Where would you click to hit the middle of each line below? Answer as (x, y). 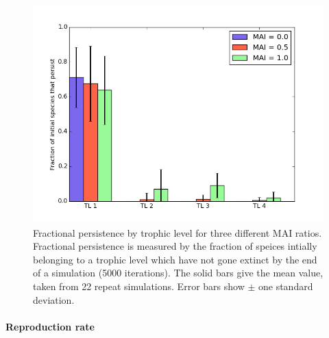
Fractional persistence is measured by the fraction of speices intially (175, 246)
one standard (285, 286)
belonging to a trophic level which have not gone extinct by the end (175, 259)
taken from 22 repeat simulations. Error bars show (139, 286)
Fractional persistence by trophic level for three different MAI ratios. (178, 232)
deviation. (54, 299)
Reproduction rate (50, 326)
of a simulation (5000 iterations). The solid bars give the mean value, (178, 273)
